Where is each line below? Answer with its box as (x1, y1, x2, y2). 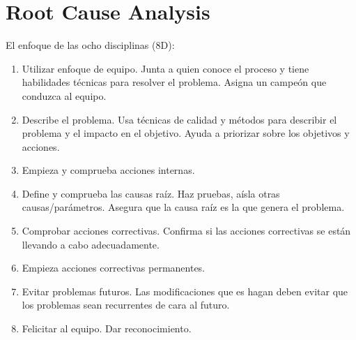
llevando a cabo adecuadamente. (22, 237, 160, 251)
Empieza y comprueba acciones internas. (22, 163, 195, 177)
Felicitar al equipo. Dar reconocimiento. (22, 321, 192, 336)
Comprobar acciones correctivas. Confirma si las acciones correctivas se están (22, 223, 351, 238)
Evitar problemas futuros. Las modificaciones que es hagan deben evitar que (22, 283, 348, 298)
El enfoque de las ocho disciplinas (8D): (6, 38, 175, 52)
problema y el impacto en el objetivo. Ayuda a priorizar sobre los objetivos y (22, 126, 350, 140)
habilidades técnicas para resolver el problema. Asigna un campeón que (22, 75, 327, 89)
